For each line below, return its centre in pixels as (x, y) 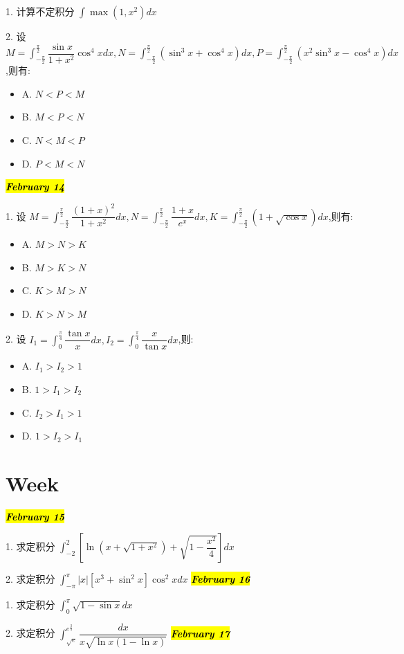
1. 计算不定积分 (40, 11)
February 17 (200, 633)
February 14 (35, 187)
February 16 (221, 579)
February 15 (35, 516)
